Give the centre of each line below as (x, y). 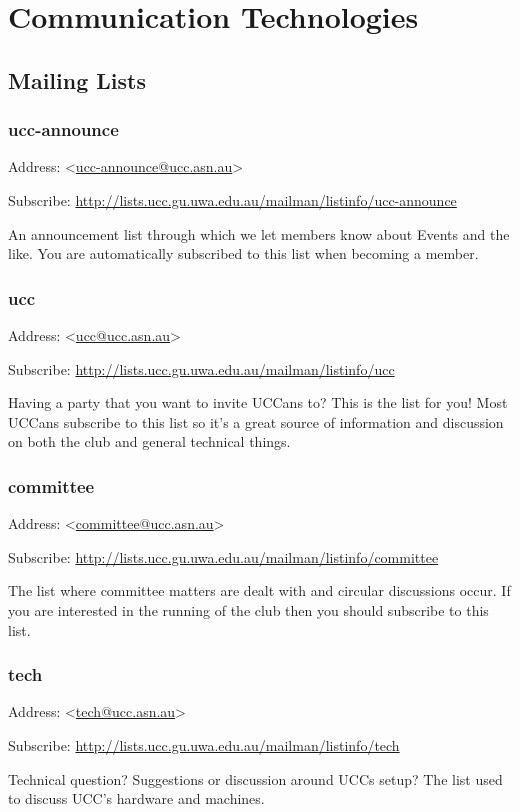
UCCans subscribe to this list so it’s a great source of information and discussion (256, 421)
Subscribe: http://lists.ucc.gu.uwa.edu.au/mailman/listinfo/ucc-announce (232, 199)
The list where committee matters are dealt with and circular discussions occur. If (259, 590)
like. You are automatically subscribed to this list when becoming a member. (243, 253)
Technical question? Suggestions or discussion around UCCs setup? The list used (255, 778)
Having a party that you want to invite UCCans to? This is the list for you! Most (258, 402)
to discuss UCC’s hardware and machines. (136, 798)
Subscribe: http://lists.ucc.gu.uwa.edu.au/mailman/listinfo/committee (223, 556)
